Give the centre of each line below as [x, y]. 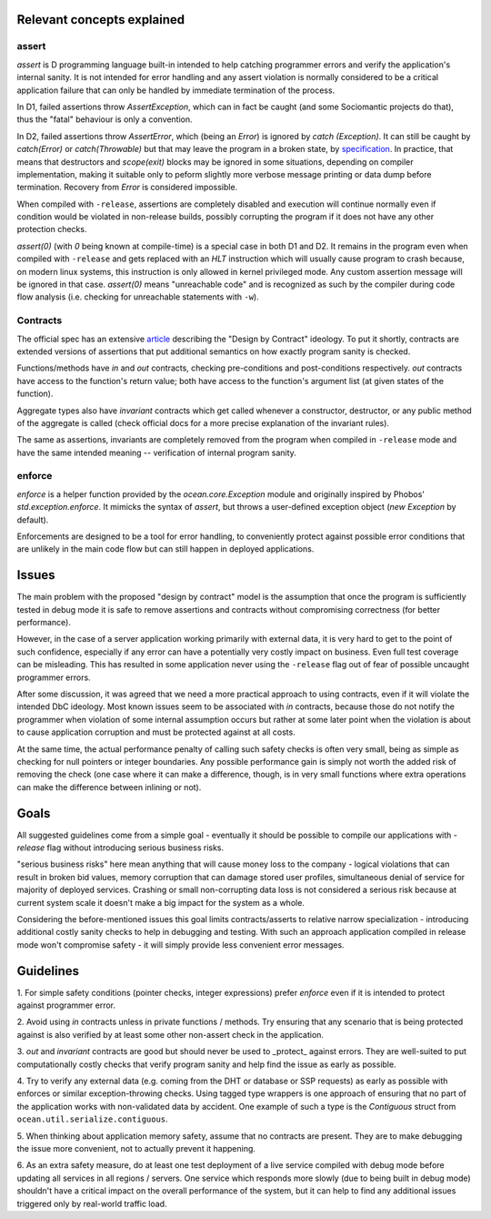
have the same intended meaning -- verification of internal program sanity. [157, 452]
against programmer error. [66, 1005]
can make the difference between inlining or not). [109, 787]
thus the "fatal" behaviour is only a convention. [105, 119]
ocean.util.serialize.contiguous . [92, 1119]
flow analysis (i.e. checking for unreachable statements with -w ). [138, 297]
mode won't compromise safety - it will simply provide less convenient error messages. [180, 945]
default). [33, 520]
